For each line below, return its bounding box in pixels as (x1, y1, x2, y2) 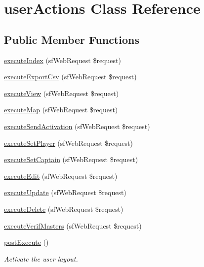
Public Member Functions (4, 32, 139, 47)
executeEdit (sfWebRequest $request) (4, 170, 118, 181)
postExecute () (4, 237, 49, 247)
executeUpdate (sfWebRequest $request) (4, 187, 126, 198)
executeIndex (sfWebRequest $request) (4, 55, 121, 65)
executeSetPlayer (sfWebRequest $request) (4, 137, 133, 148)
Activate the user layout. (4, 253, 78, 264)
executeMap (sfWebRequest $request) (4, 104, 118, 115)
